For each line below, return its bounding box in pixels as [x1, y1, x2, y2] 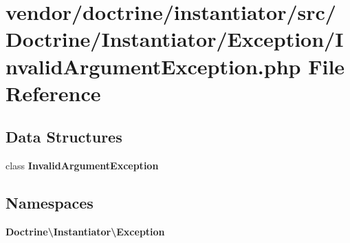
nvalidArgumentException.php [6, 52, 301, 80]
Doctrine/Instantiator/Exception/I [6, 25, 344, 53]
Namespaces [6, 192, 94, 213]
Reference [6, 78, 101, 107]
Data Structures [6, 126, 122, 147]
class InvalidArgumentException [6, 158, 159, 173]
